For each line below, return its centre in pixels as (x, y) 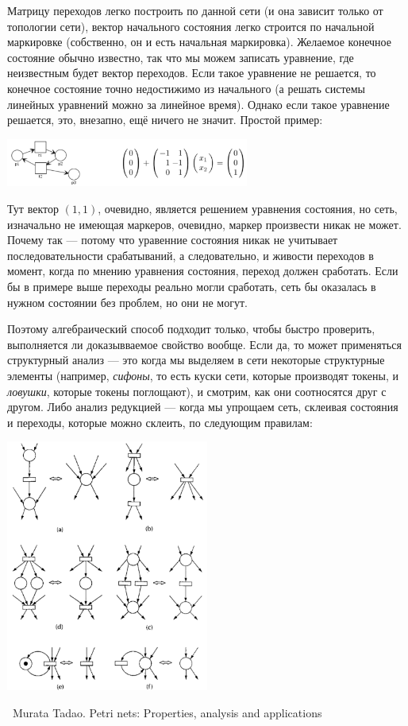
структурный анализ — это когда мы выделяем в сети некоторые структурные (196, 360)
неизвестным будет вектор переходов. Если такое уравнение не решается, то (192, 73)
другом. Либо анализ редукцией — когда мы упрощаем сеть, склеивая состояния (203, 407)
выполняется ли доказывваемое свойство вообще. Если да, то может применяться (204, 344)
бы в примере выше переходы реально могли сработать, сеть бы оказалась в (192, 286)
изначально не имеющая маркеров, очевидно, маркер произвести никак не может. (204, 224)
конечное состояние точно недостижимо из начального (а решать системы (187, 88)
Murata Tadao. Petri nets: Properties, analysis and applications (167, 712)
